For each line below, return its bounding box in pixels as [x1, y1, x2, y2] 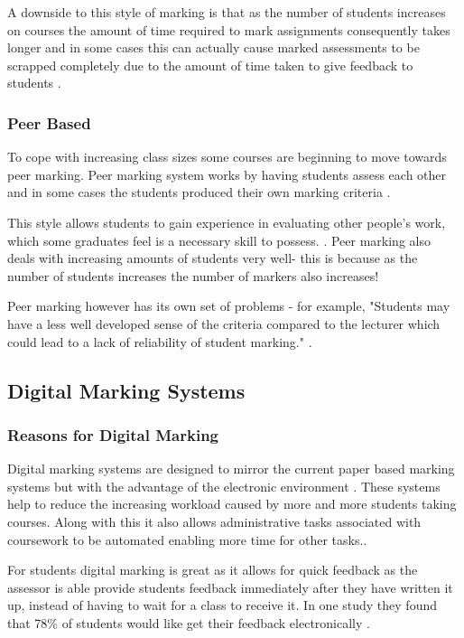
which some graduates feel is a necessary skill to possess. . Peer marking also [7, 230, 431, 249]
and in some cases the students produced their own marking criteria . [7, 183, 391, 202]
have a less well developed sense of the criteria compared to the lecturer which [7, 314, 441, 333]
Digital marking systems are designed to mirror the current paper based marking [7, 459, 455, 478]
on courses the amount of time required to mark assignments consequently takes [7, 20, 450, 39]
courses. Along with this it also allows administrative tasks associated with [7, 511, 422, 530]
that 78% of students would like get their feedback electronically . [7, 613, 370, 632]
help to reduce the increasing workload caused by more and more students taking [7, 494, 457, 513]
